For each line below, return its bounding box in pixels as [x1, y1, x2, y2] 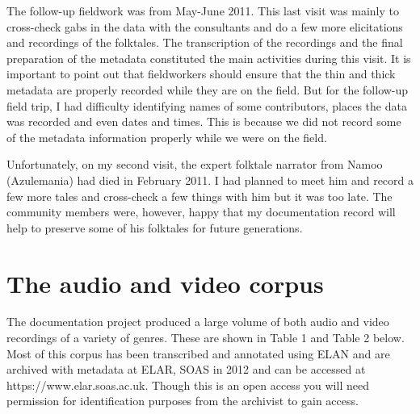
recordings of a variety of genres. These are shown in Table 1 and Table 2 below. [6, 329, 405, 346]
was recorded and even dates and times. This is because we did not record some [6, 113, 401, 130]
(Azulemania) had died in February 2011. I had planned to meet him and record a [6, 171, 414, 188]
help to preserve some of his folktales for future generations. [6, 219, 303, 236]
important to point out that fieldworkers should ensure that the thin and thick [6, 65, 396, 82]
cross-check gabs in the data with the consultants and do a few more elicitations [6, 18, 403, 35]
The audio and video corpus [6, 266, 324, 299]
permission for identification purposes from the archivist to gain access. [6, 392, 359, 409]
